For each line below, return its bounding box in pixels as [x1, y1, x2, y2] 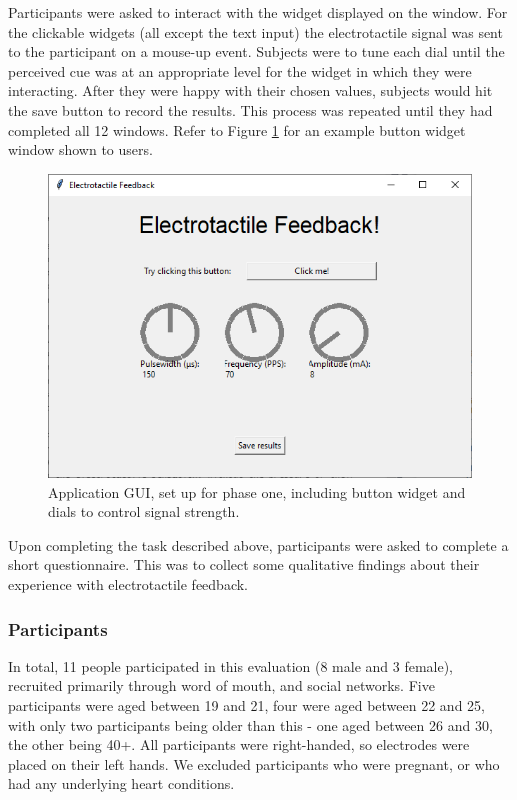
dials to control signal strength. [48, 501, 240, 522]
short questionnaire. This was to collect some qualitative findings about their [8, 554, 480, 575]
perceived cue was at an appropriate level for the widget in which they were [8, 60, 472, 81]
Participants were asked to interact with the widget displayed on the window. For [8, 2, 508, 22]
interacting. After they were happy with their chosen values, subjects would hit [8, 80, 493, 101]
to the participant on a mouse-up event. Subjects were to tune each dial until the [8, 41, 505, 62]
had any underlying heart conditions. [8, 773, 235, 794]
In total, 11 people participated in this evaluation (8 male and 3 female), [8, 655, 454, 676]
